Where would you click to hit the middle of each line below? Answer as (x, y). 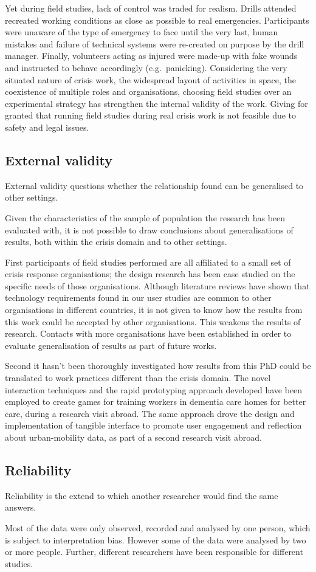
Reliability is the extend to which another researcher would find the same (142, 495)
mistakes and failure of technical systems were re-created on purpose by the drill (155, 43)
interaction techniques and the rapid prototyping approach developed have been (154, 389)
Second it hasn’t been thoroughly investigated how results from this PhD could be (158, 366)
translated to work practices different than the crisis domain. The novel (138, 378)
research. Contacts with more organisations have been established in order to (148, 333)
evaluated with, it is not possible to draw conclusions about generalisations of (149, 229)
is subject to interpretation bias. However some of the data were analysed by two (156, 539)
